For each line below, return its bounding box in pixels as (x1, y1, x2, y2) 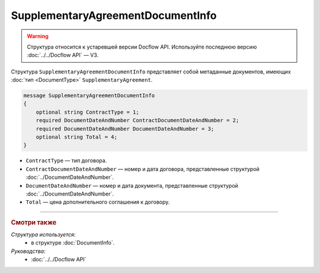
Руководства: (11, 248, 46, 255)
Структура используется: (11, 231, 76, 238)
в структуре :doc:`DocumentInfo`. (31, 239, 115, 246)
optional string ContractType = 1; (36, 108, 139, 115)
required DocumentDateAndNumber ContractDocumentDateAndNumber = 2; (36, 117, 239, 124)
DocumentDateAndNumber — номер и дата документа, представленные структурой (25, 182, 238, 189)
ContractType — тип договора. (25, 157, 107, 164)
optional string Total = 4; (36, 134, 118, 140)
